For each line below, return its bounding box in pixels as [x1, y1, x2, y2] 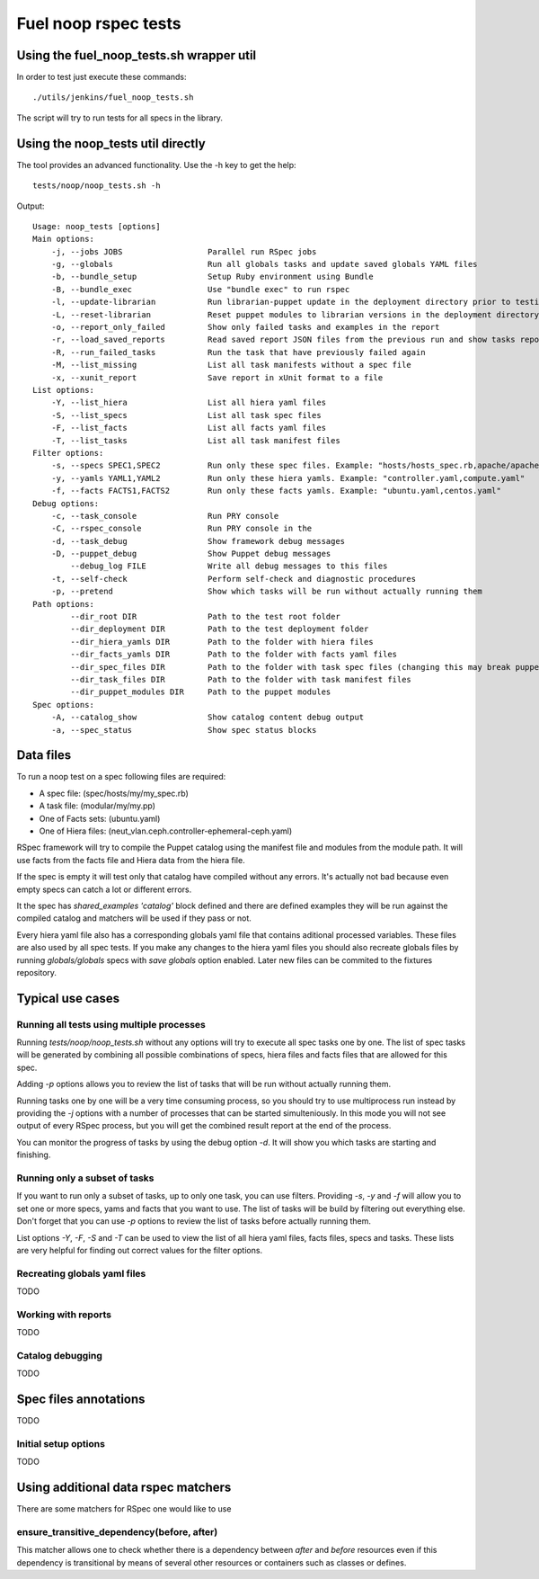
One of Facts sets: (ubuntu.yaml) [39, 813, 161, 824]
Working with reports [16, 1308, 112, 1321]
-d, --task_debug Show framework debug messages [50, 536, 346, 546]
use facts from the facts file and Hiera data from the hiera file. [16, 854, 246, 865]
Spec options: [32, 700, 94, 709]
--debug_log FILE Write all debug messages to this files [70, 561, 388, 571]
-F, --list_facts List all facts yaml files [50, 423, 327, 433]
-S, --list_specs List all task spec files [50, 410, 323, 420]
